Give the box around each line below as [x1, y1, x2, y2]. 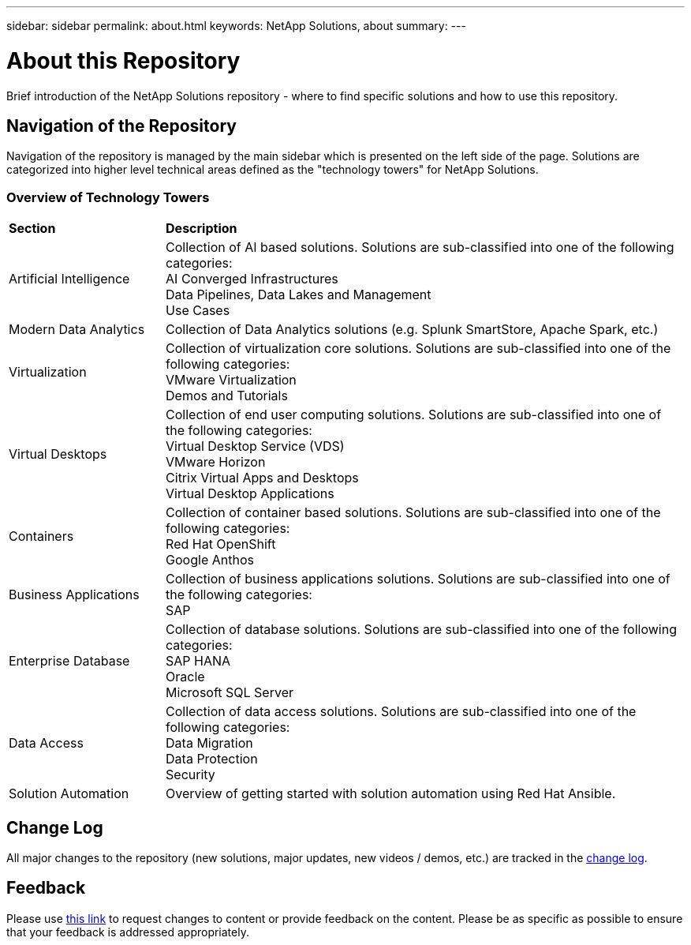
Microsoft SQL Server [166, 684, 293, 701]
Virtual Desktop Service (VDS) [166, 438, 345, 455]
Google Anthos [166, 552, 254, 568]
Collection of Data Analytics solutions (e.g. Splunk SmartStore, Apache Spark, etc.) [166, 321, 659, 338]
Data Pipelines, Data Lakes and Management [166, 287, 431, 303]
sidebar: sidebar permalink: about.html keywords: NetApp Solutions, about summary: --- [6, 19, 466, 32]
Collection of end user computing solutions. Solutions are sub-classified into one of [166, 407, 662, 423]
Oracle [166, 669, 205, 685]
